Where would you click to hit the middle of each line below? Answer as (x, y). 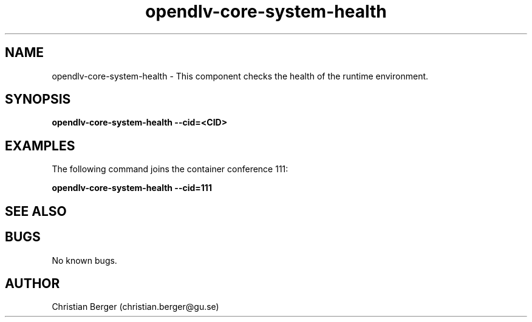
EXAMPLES (40, 146)
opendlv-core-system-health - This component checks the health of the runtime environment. (240, 76)
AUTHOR (32, 283)
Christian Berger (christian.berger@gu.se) (135, 307)
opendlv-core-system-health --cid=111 (132, 188)
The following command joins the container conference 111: (170, 169)
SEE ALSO (36, 211)
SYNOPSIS (38, 99)
